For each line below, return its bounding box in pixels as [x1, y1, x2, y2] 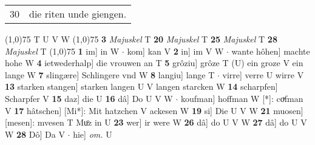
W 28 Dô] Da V [5, 127, 65, 140]
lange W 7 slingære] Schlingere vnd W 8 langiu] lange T [5, 68, 215, 81]
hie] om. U [73, 127, 112, 140]
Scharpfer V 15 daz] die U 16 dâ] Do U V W [5, 92, 173, 104]
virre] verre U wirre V [222, 68, 304, 81]
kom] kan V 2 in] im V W [127, 44, 224, 57]
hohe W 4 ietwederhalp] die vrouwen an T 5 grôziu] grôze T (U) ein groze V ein [5, 56, 303, 69]
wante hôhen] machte [231, 44, 310, 57]
